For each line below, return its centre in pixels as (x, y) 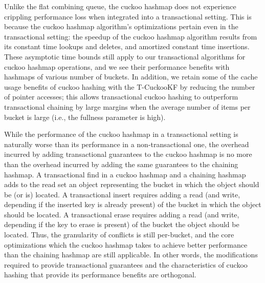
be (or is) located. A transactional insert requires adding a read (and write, (122, 194)
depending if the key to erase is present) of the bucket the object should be (122, 224)
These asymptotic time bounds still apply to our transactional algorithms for (125, 56)
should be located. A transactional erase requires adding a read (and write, (122, 214)
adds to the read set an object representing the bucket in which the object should (132, 184)
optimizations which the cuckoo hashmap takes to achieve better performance (126, 244)
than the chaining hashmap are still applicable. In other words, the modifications (131, 255)
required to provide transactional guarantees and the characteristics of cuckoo (126, 264)
